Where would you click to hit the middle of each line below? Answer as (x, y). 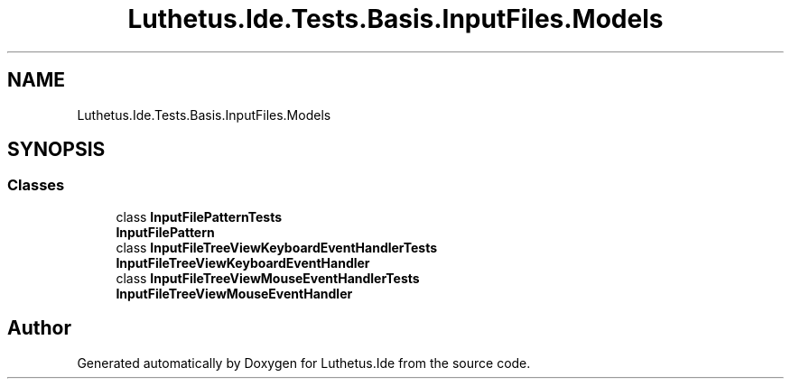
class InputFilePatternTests (199, 216)
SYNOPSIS (56, 150)
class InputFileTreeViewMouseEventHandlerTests (268, 278)
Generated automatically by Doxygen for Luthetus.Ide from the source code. (304, 363)
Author (39, 328)
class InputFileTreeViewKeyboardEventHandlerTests (277, 247)
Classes (36, 185)
